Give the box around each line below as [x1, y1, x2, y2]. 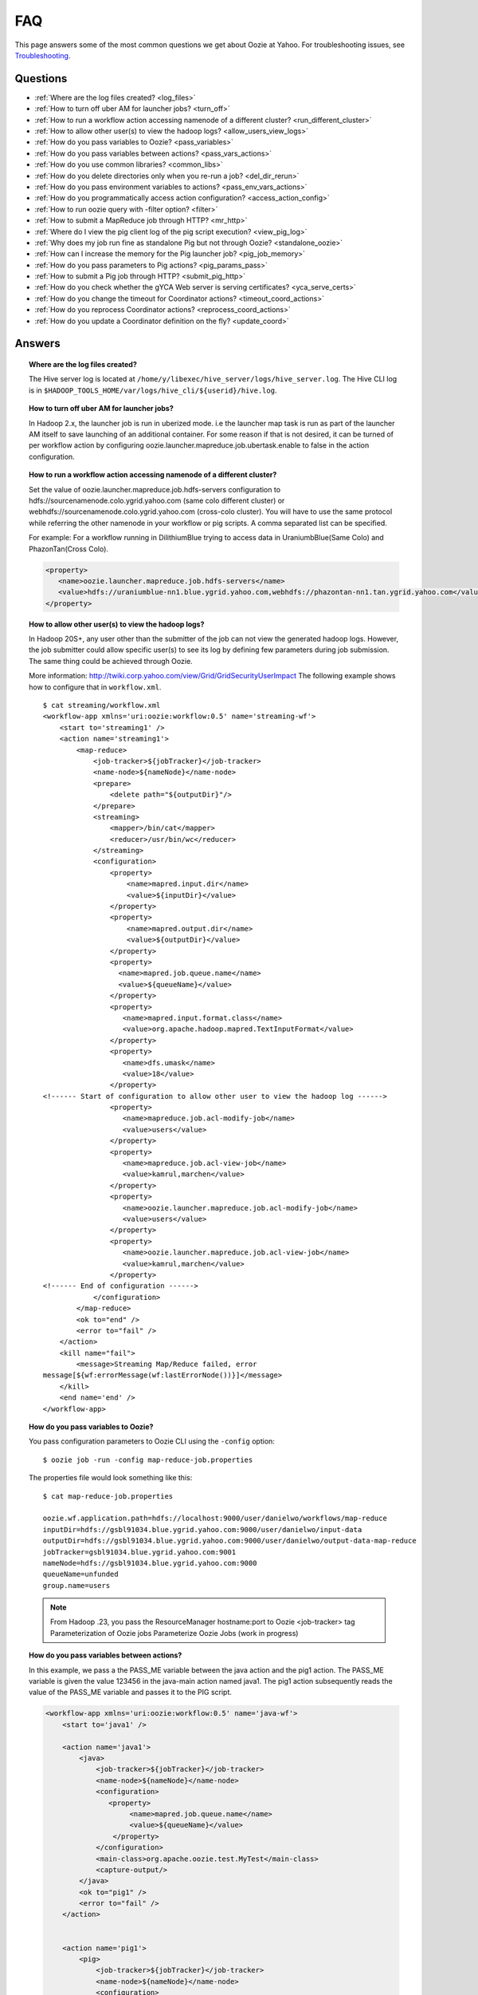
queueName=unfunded [42, 1570, 119, 1579]
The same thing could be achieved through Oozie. [29, 656, 193, 666]
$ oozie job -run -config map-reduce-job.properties [42, 1455, 253, 1464]
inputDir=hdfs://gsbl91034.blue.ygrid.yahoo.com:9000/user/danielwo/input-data [42, 1525, 362, 1534]
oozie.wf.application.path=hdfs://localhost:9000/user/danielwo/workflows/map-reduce [42, 1514, 388, 1523]
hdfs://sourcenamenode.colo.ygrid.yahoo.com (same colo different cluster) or [29, 496, 285, 505]
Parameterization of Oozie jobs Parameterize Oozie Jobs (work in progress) [50, 1628, 299, 1637]
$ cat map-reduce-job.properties [42, 1491, 174, 1500]
